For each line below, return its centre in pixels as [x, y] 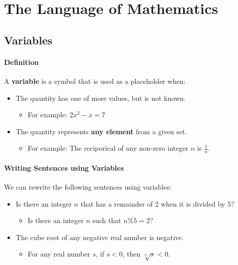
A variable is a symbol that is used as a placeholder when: [95, 81]
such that [107, 220]
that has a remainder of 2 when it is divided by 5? [157, 203]
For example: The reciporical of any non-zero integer [108, 148]
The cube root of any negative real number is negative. [100, 237]
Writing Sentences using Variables [64, 167]
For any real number [59, 254]
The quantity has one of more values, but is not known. [101, 98]
